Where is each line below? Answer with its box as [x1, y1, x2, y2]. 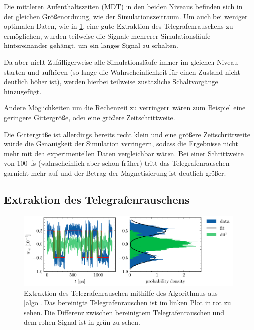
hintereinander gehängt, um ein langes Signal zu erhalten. [4, 40, 178, 50]
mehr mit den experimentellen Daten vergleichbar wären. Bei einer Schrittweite [4, 148, 244, 158]
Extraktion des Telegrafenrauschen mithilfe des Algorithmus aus [24, 287, 218, 298]
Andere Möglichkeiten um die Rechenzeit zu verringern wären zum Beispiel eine [4, 102, 246, 113]
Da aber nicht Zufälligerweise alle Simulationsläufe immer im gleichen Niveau [4, 56, 238, 67]
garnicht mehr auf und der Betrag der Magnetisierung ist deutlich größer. [4, 167, 226, 178]
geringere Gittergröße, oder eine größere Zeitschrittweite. [4, 112, 175, 122]
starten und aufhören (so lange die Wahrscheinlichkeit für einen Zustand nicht [4, 66, 241, 77]
